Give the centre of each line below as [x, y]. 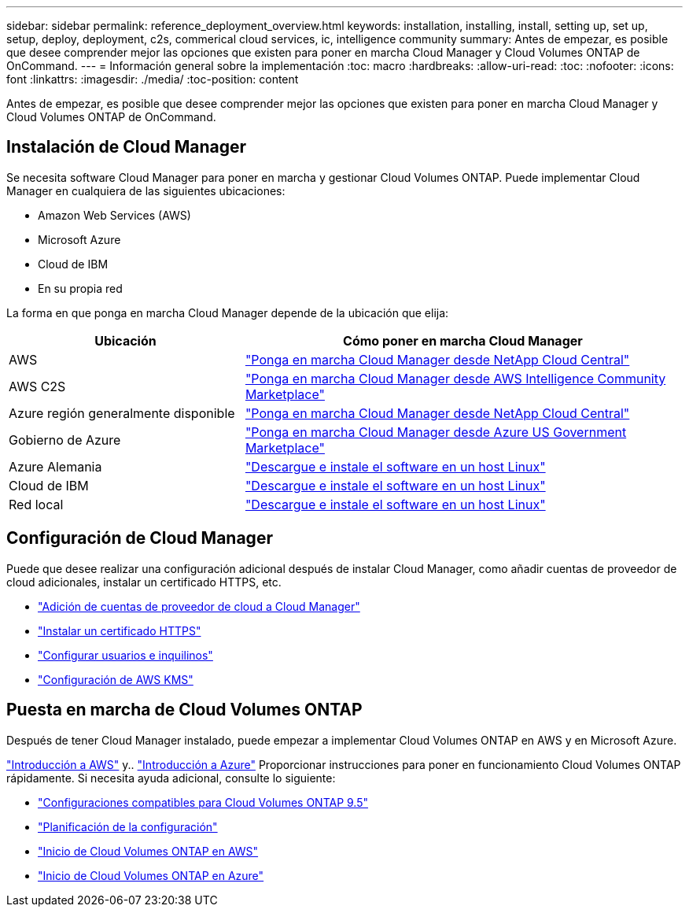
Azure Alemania [55, 466]
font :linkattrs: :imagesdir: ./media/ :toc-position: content [153, 79]
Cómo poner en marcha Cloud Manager [463, 340]
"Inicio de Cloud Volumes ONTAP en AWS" [148, 851]
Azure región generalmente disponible [122, 413]
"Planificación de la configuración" [128, 826]
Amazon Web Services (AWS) [114, 215]
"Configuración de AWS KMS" [116, 679]
